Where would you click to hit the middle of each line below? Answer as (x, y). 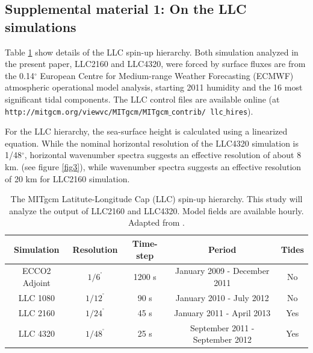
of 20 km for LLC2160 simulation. (67, 178)
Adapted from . (156, 222)
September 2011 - (222, 327)
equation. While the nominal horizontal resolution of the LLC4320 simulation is (152, 143)
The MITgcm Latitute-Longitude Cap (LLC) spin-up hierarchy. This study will (156, 199)
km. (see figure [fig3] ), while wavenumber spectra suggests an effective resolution (153, 167)
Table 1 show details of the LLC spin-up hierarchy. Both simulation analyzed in (152, 52)
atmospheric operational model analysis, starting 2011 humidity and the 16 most (154, 87)
